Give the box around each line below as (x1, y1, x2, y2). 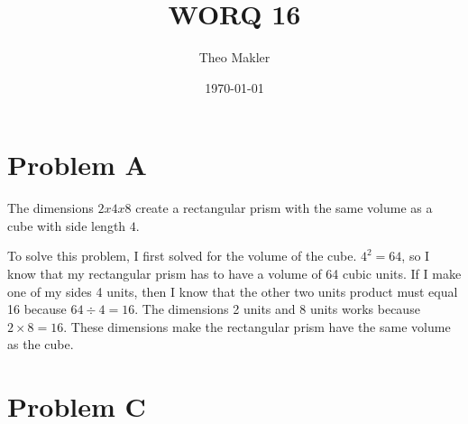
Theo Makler (198, 48, 271, 67)
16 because (7, 300, 67, 318)
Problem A (7, 146, 147, 183)
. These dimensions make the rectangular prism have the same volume (63, 317, 451, 336)
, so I (401, 246, 430, 265)
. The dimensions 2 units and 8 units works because (134, 300, 420, 318)
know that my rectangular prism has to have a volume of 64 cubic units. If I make (7, 264, 462, 283)
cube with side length (7, 216, 126, 235)
